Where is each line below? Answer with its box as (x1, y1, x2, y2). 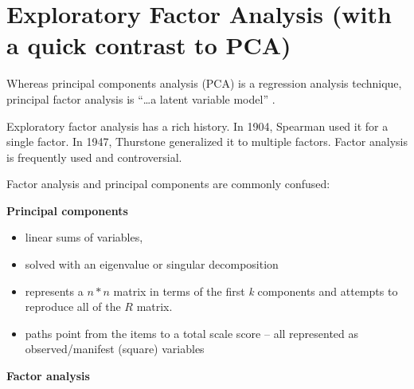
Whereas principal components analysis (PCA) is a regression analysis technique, (6, 75, 402, 92)
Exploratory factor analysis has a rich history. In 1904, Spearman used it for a (6, 117, 389, 134)
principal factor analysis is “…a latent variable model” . (6, 90, 275, 107)
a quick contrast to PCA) (6, 29, 291, 61)
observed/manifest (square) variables (25, 340, 205, 357)
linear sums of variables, (25, 229, 143, 246)
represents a (25, 282, 84, 299)
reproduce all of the (25, 298, 121, 315)
